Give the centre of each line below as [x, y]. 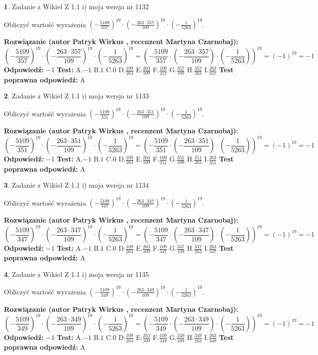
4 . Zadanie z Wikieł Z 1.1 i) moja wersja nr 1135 [77, 274]
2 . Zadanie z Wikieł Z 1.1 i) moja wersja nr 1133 [77, 96]
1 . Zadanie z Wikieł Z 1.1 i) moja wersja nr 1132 [77, 6]
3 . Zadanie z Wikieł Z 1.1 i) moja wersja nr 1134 [77, 185]
